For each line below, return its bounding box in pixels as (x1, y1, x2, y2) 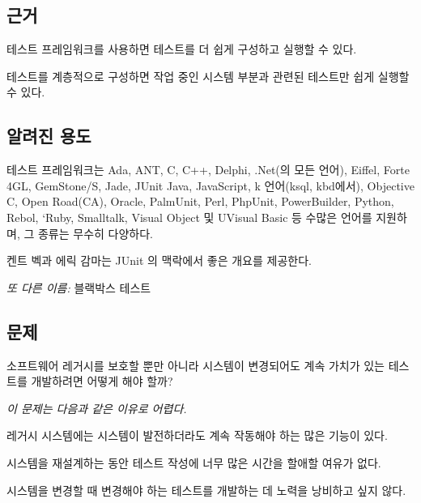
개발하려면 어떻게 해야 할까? (31, 373, 173, 390)
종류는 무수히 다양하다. (37, 224, 153, 241)
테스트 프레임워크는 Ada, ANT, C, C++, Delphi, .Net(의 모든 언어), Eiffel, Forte (6, 161, 410, 178)
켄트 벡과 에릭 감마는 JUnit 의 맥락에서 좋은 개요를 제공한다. (6, 252, 312, 269)
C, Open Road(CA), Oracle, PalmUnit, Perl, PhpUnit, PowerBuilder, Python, (6, 193, 394, 210)
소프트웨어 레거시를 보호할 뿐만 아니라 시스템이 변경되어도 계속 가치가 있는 (6, 356, 385, 373)
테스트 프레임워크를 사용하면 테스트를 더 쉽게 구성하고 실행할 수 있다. (6, 40, 357, 58)
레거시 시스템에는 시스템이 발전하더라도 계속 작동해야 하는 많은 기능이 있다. (6, 427, 388, 444)
